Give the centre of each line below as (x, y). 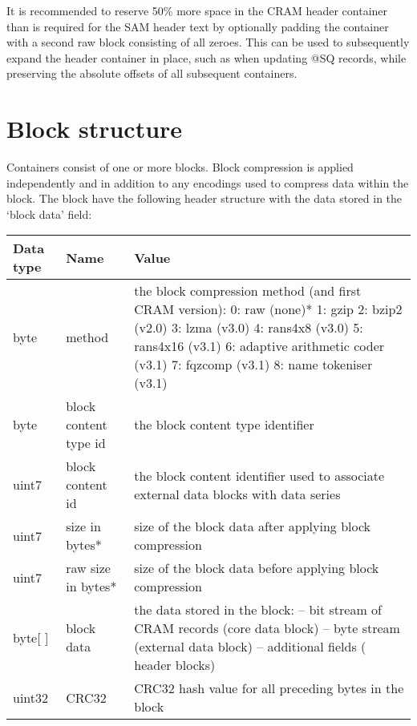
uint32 (31, 697)
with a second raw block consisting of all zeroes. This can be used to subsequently (208, 42)
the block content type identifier (224, 425)
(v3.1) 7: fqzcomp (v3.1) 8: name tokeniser (253, 365)
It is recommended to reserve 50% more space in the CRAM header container (197, 10)
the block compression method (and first (248, 291)
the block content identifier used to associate (259, 475)
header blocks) (175, 665)
